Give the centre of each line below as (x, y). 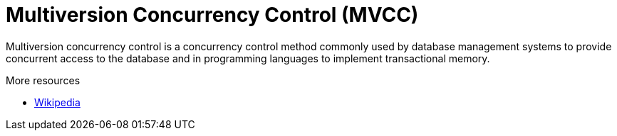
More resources (43, 80)
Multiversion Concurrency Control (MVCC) (212, 15)
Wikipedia (57, 102)
